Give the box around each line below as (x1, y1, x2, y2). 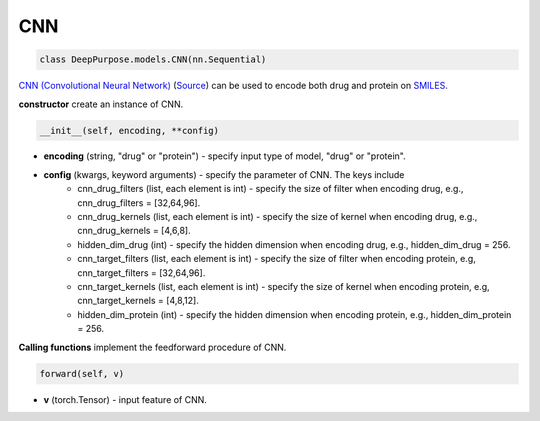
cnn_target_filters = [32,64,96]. (77, 266, 206, 279)
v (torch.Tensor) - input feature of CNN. (43, 393, 207, 405)
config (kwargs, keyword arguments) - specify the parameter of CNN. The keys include (43, 168, 405, 180)
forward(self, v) (39, 368, 125, 379)
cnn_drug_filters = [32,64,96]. (77, 196, 201, 209)
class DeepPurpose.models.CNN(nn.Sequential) (39, 54, 267, 65)
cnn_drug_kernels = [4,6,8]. (77, 225, 191, 237)
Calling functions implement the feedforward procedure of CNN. (18, 341, 287, 353)
